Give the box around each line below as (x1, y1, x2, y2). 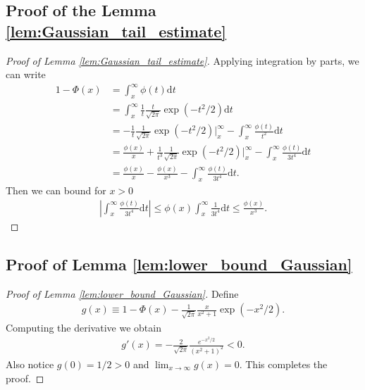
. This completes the (239, 356, 328, 371)
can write (6, 67, 46, 82)
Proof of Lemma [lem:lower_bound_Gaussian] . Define (6, 286, 239, 301)
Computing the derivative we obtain (6, 320, 161, 334)
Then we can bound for (6, 183, 106, 198)
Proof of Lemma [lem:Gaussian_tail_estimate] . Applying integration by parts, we (6, 53, 359, 68)
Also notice (6, 356, 54, 371)
